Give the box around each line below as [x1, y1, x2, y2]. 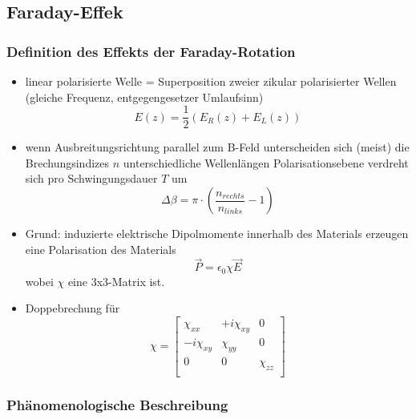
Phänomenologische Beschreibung [6, 394, 228, 414]
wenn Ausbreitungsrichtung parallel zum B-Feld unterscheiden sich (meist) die [25, 139, 410, 155]
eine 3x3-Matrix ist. [67, 272, 165, 289]
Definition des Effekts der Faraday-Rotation [6, 41, 296, 61]
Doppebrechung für [25, 300, 120, 316]
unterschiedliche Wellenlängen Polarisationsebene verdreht [123, 154, 409, 171]
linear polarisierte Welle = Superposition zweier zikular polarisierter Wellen [25, 73, 397, 89]
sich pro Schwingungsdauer [25, 170, 158, 187]
